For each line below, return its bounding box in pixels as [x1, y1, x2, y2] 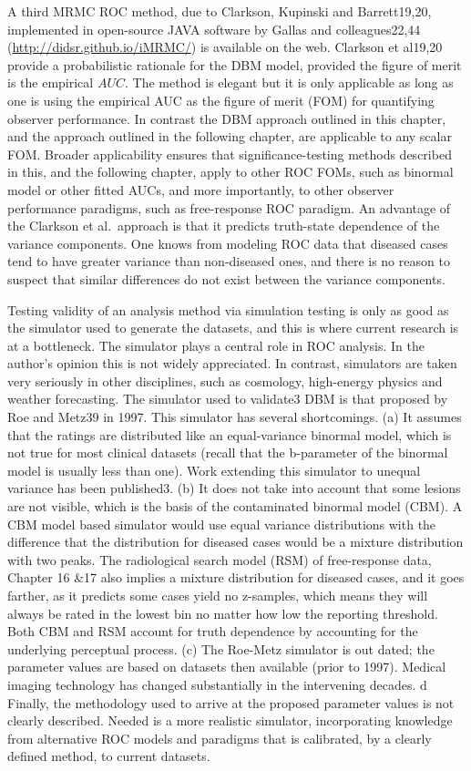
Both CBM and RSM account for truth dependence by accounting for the [7, 622, 418, 641]
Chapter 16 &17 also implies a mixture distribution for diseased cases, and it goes [7, 568, 465, 587]
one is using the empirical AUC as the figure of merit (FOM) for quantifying [7, 90, 435, 109]
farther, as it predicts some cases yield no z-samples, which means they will [7, 586, 428, 604]
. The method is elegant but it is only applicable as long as [124, 73, 454, 92]
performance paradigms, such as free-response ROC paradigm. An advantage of [7, 198, 451, 217]
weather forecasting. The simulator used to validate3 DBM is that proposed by [7, 389, 448, 408]
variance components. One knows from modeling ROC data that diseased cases [7, 233, 448, 252]
